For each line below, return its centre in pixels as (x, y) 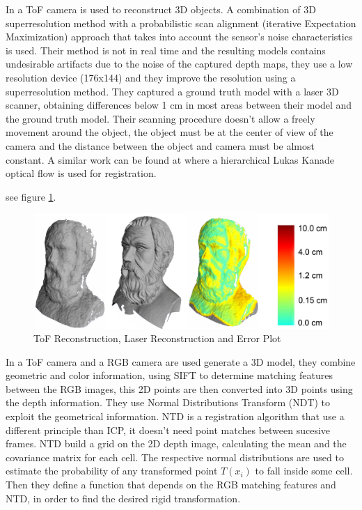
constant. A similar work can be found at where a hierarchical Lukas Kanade (170, 159)
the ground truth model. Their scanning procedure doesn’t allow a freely (160, 118)
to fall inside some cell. (304, 471)
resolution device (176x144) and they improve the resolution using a (151, 77)
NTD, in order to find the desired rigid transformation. (123, 498)
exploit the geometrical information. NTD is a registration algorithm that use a (175, 416)
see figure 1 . (31, 196)
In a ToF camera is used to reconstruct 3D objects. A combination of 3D (161, 9)
